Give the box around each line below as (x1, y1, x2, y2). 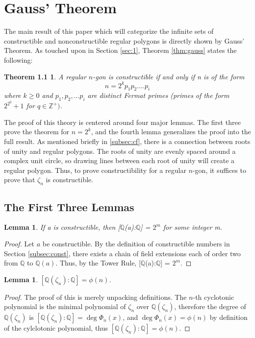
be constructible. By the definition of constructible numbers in (42, 239, 230, 248)
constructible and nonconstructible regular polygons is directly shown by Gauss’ (4, 35, 245, 46)
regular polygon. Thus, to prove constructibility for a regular (4, 165, 186, 175)
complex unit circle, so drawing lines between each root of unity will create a (4, 155, 235, 166)
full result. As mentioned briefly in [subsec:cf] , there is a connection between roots (4, 136, 251, 146)
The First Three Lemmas (4, 199, 134, 214)
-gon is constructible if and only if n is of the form (93, 71, 245, 81)
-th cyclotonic (193, 291, 234, 302)
